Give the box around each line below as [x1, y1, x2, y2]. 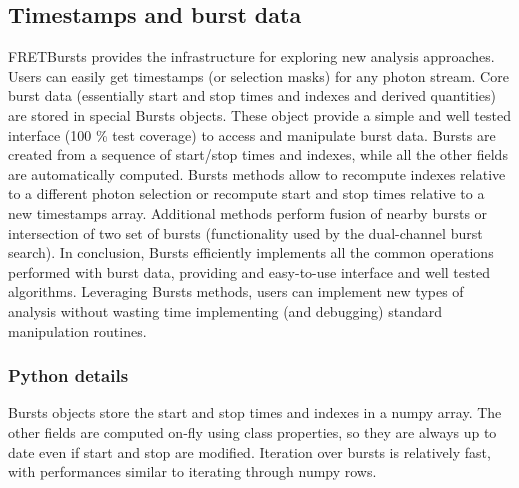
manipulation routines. [8, 320, 147, 341]
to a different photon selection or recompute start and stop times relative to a [8, 183, 485, 204]
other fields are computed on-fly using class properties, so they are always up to [8, 421, 497, 442]
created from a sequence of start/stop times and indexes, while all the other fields [8, 144, 508, 165]
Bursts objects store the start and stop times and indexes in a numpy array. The [8, 402, 502, 423]
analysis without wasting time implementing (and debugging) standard [8, 300, 442, 321]
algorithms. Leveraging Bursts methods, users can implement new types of [8, 281, 464, 302]
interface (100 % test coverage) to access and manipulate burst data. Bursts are [8, 124, 496, 145]
